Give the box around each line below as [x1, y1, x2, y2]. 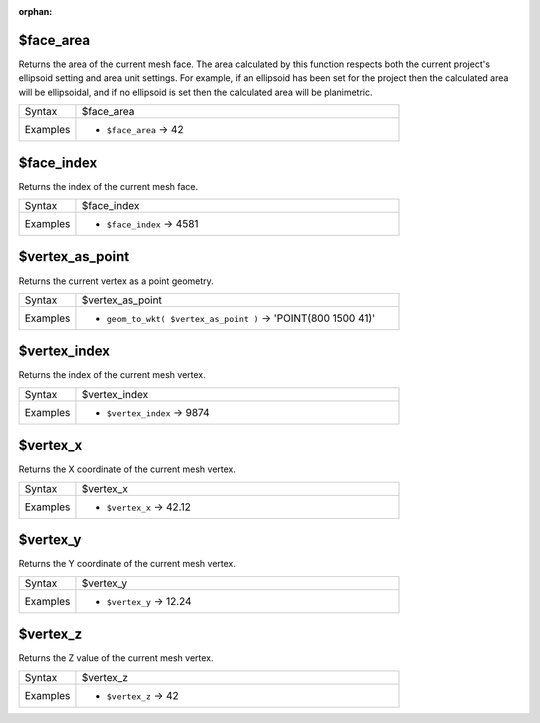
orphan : [18, 6, 53, 17]
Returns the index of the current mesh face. [18, 180, 199, 192]
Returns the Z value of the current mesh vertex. [18, 652, 214, 664]
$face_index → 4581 [106, 216, 199, 230]
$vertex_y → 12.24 [106, 594, 192, 608]
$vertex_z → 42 [106, 688, 179, 702]
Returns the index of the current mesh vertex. [18, 369, 207, 381]
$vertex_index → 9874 [106, 405, 210, 419]
